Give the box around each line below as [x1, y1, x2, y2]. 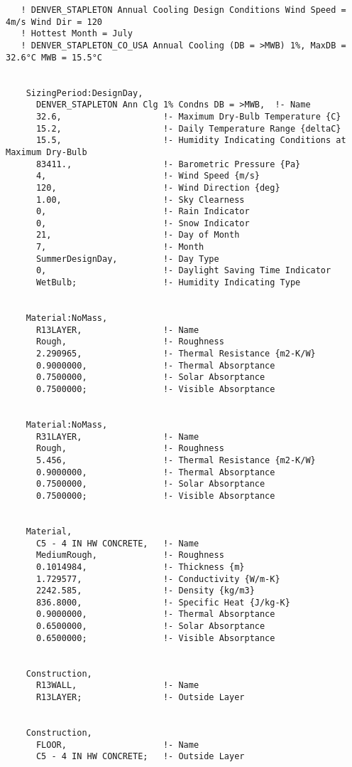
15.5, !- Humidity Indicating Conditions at [35, 135, 346, 146]
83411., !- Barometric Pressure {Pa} [35, 159, 301, 169]
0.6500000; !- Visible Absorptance [35, 633, 275, 643]
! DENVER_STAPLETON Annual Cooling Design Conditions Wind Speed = [21, 5, 346, 15]
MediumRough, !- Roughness [35, 550, 224, 561]
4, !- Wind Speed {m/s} [35, 171, 260, 181]
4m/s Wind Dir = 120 [6, 16, 103, 27]
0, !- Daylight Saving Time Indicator [35, 265, 331, 276]
